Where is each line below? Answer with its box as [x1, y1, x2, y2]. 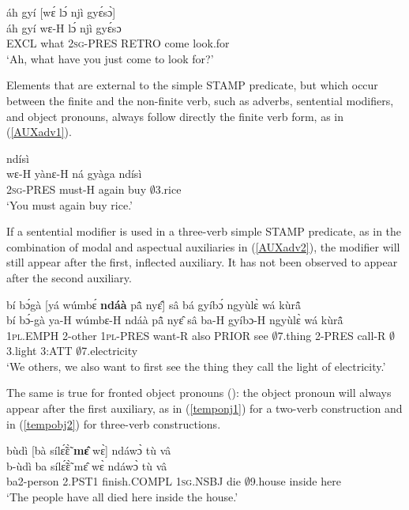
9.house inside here [250, 473, 341, 489]
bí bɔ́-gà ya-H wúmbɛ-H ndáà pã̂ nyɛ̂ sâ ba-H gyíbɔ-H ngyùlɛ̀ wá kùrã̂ [6, 312, 343, 328]
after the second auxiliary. [6, 269, 132, 285]
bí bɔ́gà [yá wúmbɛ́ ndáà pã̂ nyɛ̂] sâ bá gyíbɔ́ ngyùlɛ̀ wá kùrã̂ [6, 296, 301, 312]
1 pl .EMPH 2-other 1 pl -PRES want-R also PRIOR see [6, 327, 268, 343]
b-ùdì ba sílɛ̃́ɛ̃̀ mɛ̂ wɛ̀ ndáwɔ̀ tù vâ [6, 457, 167, 474]
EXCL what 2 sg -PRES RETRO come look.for [6, 35, 230, 51]
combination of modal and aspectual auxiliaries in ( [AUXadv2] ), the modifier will [6, 238, 400, 255]
